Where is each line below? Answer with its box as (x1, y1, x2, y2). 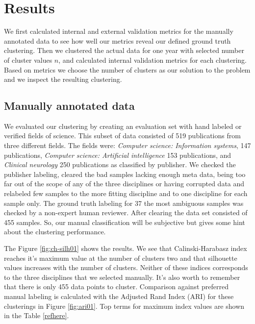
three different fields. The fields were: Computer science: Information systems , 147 (4, 140, 251, 150)
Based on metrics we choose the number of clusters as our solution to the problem (4, 64, 251, 75)
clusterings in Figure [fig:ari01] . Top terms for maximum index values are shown (4, 300, 245, 311)
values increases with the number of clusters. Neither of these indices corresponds (4, 262, 248, 273)
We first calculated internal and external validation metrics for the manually (4, 26, 233, 36)
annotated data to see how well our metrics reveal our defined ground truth (4, 35, 231, 46)
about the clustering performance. (4, 226, 106, 237)
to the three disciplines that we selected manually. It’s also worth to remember (4, 272, 240, 282)
